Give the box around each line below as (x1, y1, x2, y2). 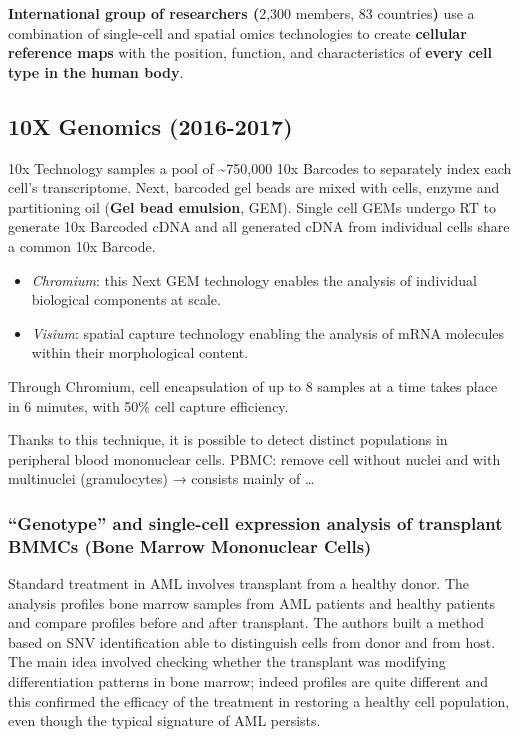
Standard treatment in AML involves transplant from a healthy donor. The (8, 573, 470, 594)
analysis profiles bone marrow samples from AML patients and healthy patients (8, 592, 496, 613)
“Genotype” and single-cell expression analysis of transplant (8, 510, 503, 535)
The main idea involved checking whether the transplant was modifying (8, 651, 446, 672)
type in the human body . (8, 61, 184, 82)
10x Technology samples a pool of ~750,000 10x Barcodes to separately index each (8, 157, 512, 178)
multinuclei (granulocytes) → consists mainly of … (8, 468, 315, 489)
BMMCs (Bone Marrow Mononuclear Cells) (8, 533, 372, 558)
